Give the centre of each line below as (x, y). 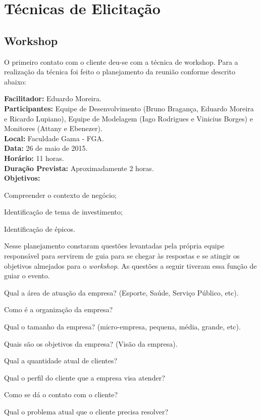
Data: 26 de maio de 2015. (46, 148)
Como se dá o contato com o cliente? (61, 394)
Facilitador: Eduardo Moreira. (53, 98)
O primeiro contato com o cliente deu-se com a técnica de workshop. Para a (121, 61)
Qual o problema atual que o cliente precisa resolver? (86, 412)
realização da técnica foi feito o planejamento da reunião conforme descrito (120, 72)
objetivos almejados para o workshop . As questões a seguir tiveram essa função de (130, 265)
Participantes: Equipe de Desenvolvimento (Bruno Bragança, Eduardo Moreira (129, 108)
